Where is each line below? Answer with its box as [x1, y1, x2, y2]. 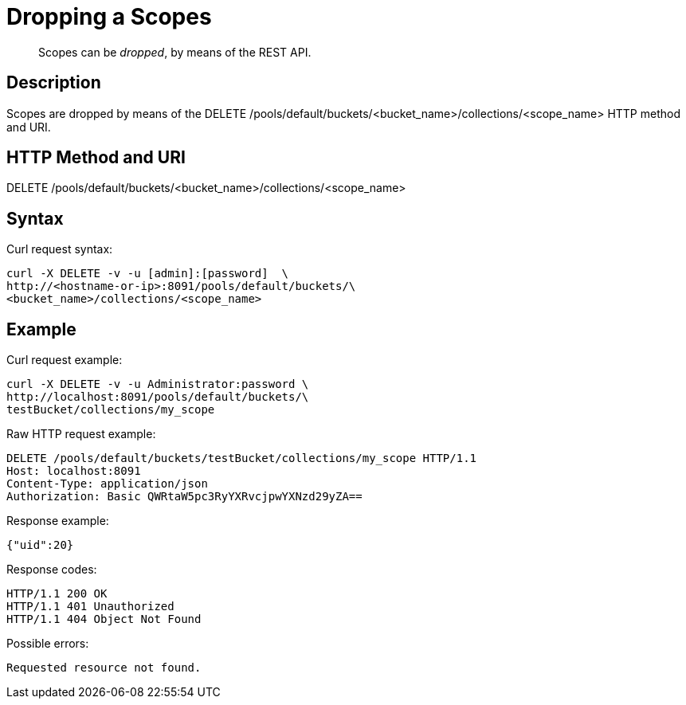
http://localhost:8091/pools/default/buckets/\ [6, 390, 309, 404]
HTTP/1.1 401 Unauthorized [6, 600, 174, 613]
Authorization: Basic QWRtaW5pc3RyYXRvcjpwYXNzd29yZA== [6, 490, 363, 503]
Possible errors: [6, 636, 89, 651]
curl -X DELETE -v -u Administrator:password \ [6, 378, 309, 391]
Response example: [6, 514, 109, 528]
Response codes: [6, 562, 97, 577]
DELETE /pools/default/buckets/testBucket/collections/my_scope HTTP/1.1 [6, 452, 477, 465]
